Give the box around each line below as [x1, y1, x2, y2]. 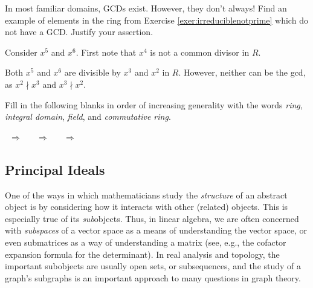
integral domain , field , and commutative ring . [5, 110, 171, 123]
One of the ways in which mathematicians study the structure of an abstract [5, 188, 288, 201]
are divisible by [64, 66, 121, 79]
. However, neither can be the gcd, [178, 66, 306, 79]
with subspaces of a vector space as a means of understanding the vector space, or [5, 224, 307, 237]
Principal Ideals [5, 160, 105, 178]
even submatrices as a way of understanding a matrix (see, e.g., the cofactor [5, 235, 286, 248]
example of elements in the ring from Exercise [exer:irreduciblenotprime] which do [5, 13, 308, 26]
